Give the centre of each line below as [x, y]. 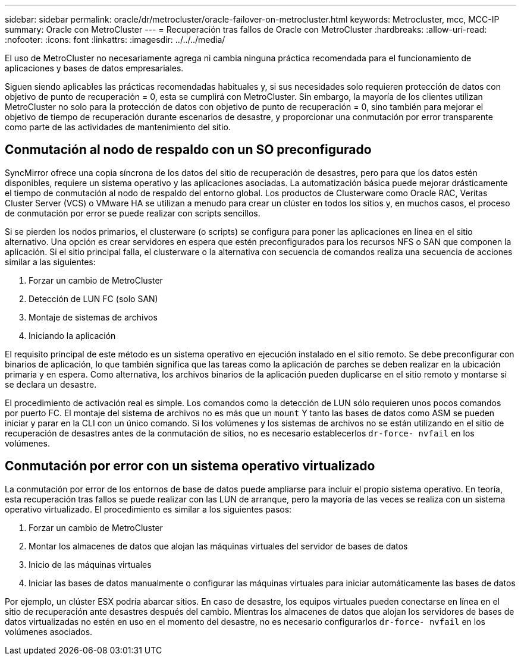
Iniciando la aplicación [72, 335]
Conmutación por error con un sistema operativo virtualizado [190, 466]
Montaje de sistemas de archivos [93, 317]
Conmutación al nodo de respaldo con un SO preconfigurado [188, 150]
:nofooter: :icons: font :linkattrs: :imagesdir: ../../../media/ [115, 40]
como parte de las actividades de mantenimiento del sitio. [118, 127]
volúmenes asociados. [49, 631]
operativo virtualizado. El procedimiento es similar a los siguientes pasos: [148, 509]
